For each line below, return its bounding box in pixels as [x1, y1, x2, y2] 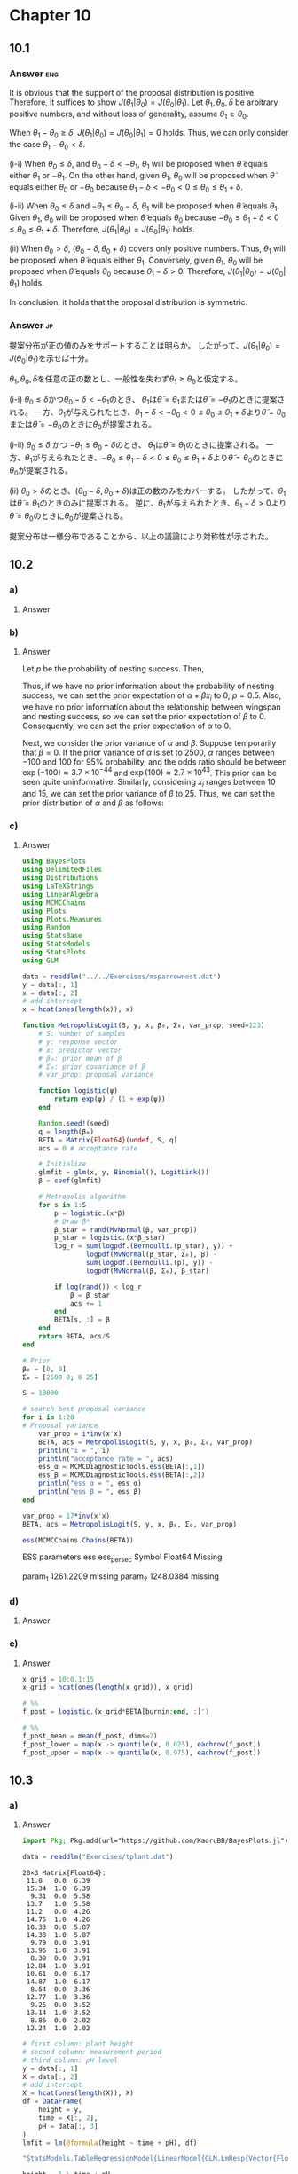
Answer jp [9, 318, 54, 331]
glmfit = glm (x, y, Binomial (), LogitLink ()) [38, 1168, 210, 1177]
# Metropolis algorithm [38, 1192, 126, 1202]
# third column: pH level [21, 2055, 118, 2065]
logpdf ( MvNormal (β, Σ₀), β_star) [85, 1266, 210, 1275]
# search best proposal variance [21, 1405, 146, 1414]
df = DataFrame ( [21, 2097, 82, 2107]
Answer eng [9, 67, 59, 80]
